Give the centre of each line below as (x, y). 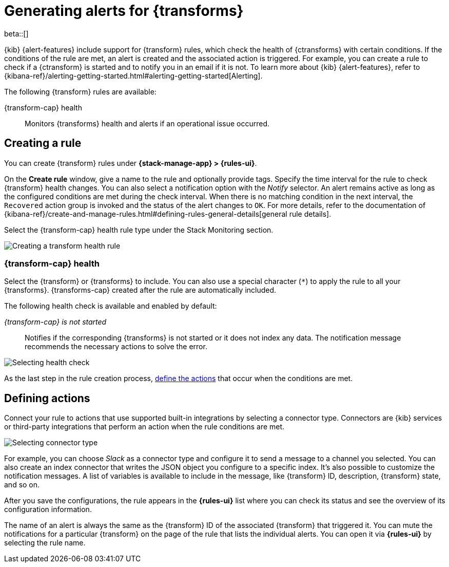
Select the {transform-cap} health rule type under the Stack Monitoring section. (139, 230)
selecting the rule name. (45, 543)
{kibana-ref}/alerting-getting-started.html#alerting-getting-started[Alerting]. (133, 75)
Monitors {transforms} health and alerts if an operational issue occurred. (147, 123)
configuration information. (48, 509)
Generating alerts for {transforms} (124, 11)
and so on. (22, 485)
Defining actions (47, 398)
